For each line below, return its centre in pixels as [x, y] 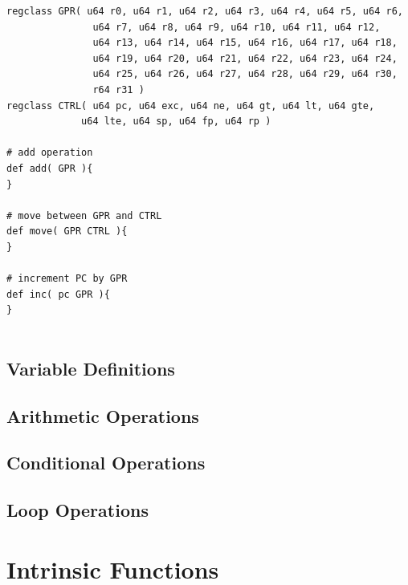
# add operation [50, 153]
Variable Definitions [91, 368]
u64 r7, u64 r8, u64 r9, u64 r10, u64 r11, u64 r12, [237, 27]
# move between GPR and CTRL [84, 215]
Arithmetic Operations [103, 415]
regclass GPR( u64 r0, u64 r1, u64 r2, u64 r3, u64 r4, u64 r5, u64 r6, [205, 11]
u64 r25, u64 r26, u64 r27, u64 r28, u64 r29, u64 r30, [245, 74]
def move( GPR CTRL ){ [67, 232]
